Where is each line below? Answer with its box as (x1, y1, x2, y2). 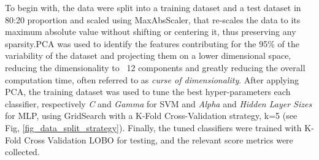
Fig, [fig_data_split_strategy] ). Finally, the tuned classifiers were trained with (5, 121, 302, 134)
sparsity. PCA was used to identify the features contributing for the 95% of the (5, 37, 299, 50)
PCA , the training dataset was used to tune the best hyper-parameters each (5, 85, 291, 98)
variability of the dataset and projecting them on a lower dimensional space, (5, 49, 291, 62)
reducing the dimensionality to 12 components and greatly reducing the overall (5, 61, 306, 74)
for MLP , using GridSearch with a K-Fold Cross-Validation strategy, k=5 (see (5, 109, 298, 122)
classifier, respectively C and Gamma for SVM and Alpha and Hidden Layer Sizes (5, 97, 312, 110)
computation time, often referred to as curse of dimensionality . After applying (5, 73, 299, 86)
